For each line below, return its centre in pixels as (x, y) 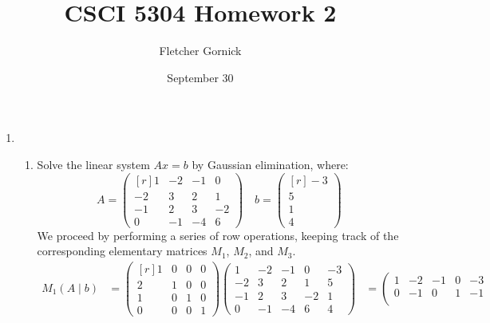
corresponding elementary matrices (122, 251)
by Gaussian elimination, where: (270, 164)
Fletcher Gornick (200, 51)
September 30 (200, 77)
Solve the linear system (93, 164)
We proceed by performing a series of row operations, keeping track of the (218, 235)
